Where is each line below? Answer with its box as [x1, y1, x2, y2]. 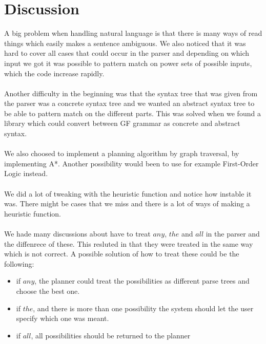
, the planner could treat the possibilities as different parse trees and [34, 275, 250, 286]
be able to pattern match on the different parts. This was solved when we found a [4, 107, 261, 118]
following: [4, 258, 34, 269]
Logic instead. [4, 168, 48, 179]
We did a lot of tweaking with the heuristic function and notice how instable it [4, 188, 252, 199]
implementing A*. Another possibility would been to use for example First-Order [4, 158, 259, 168]
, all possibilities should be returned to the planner [31, 330, 191, 340]
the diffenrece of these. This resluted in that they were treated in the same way [4, 238, 253, 249]
